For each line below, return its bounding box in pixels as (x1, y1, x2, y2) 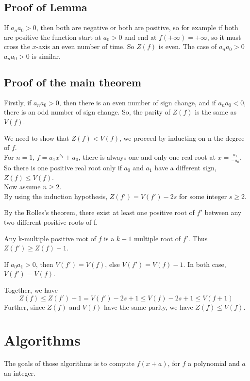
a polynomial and (188, 358, 240, 368)
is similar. (32, 50, 61, 61)
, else (105, 259, 120, 269)
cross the (4, 41, 30, 51)
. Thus (188, 233, 208, 243)
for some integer (179, 191, 227, 201)
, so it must (207, 32, 241, 42)
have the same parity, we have (104, 301, 193, 312)
